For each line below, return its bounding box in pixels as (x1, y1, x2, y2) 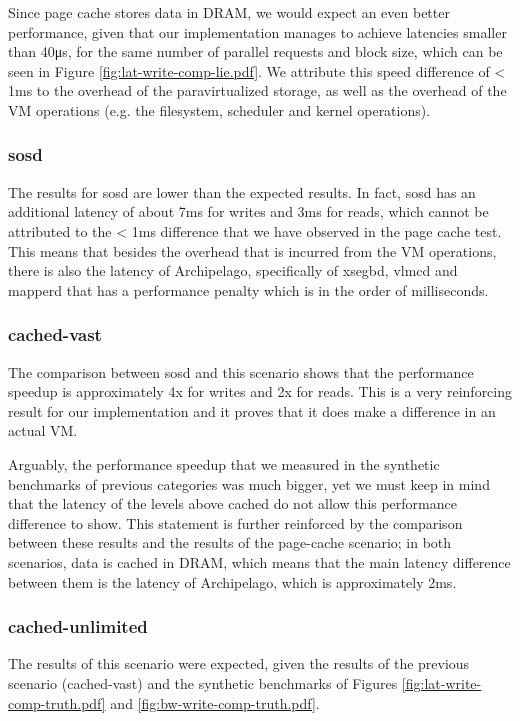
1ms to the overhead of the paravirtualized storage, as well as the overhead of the (8, 80, 507, 101)
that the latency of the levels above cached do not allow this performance (8, 493, 457, 514)
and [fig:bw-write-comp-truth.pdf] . (110, 692, 320, 713)
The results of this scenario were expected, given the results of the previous (8, 653, 470, 674)
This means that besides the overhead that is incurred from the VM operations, (8, 240, 497, 261)
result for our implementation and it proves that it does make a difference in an (8, 400, 496, 421)
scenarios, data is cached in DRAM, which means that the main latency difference (8, 551, 511, 572)
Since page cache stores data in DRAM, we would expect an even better (8, 2, 450, 22)
